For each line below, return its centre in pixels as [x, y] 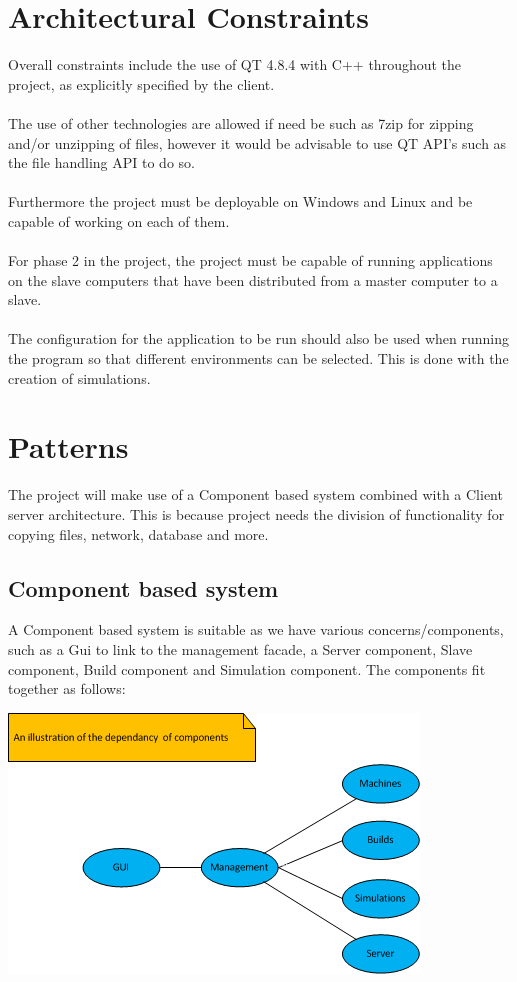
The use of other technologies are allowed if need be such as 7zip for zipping [241, 122]
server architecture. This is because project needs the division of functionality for [256, 513]
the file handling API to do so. [101, 162]
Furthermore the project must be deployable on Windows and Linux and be [240, 201]
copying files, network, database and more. [138, 533]
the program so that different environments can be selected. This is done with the [258, 358]
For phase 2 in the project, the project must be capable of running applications [250, 260]
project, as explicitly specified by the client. [141, 83]
